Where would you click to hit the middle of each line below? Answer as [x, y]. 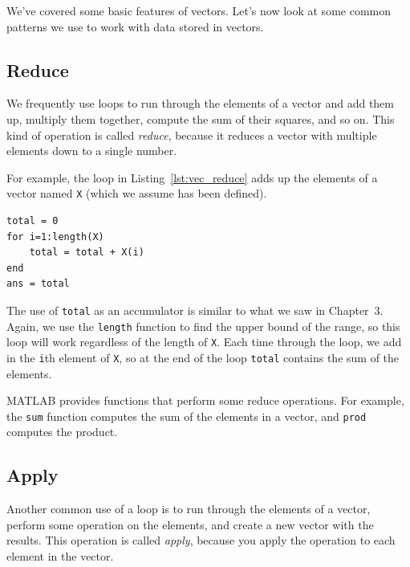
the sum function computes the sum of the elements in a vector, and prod [187, 416]
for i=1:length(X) [55, 237]
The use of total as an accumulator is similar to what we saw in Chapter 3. [195, 310]
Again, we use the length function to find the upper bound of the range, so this [203, 326]
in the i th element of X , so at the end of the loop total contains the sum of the [203, 357]
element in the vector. [60, 556]
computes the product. [62, 432]
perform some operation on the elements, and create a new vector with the [190, 524]
